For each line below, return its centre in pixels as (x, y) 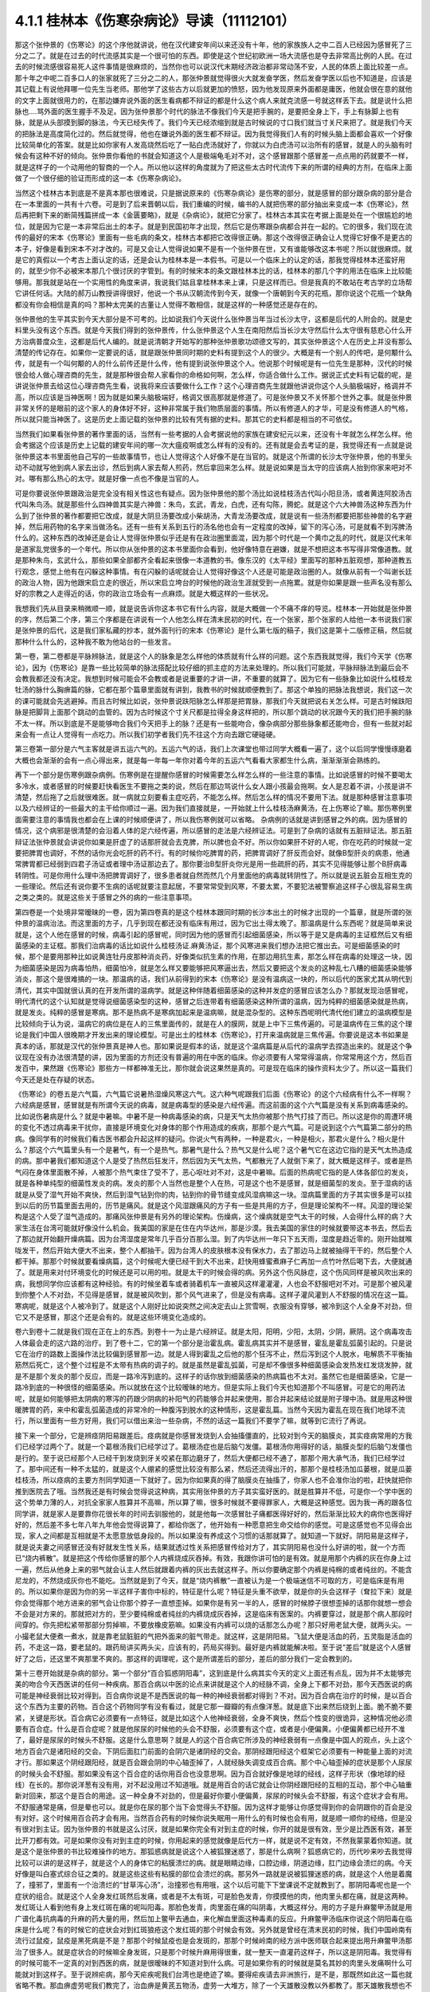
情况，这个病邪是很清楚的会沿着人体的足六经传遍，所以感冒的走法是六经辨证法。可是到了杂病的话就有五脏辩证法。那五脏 (213, 831)
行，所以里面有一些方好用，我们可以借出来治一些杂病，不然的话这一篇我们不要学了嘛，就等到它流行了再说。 (192, 1421)
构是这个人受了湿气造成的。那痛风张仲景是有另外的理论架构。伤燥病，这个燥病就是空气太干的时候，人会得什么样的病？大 (213, 1217)
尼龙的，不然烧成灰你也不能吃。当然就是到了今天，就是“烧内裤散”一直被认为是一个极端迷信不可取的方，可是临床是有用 (210, 1580)
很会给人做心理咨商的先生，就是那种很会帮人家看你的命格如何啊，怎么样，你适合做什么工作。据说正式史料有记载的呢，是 (213, 374)
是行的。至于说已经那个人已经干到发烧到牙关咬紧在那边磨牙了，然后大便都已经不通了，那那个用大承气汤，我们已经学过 (210, 1457)
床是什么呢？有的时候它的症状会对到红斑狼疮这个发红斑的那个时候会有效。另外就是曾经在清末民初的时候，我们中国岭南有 (213, 1929)
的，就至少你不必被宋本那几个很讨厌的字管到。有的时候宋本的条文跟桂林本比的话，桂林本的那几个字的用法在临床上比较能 (213, 271)
